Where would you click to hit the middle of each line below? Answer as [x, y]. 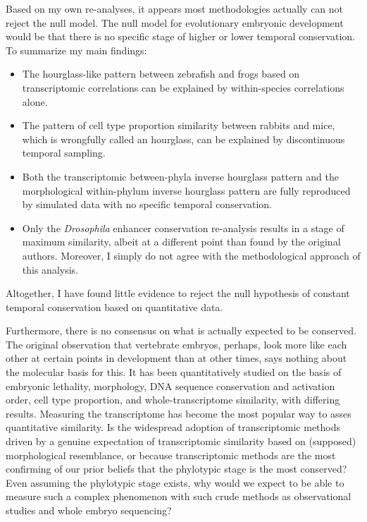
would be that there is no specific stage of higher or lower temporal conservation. [180, 36]
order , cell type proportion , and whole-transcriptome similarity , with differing [173, 400]
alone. [35, 101]
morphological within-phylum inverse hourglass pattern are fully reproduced [186, 190]
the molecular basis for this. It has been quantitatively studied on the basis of [174, 372]
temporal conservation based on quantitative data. [114, 306]
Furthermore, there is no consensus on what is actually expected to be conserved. [181, 330]
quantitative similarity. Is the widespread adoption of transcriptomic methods [173, 427]
